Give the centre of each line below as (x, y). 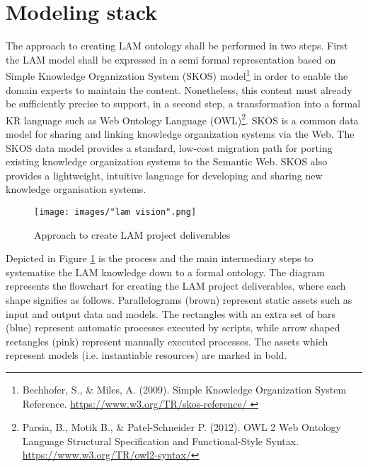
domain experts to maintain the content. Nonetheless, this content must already (179, 89)
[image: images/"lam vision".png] (115, 212)
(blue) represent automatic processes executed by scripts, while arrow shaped (173, 327)
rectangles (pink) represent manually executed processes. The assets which (167, 341)
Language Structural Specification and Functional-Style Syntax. (161, 441)
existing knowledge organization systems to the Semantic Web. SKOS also (167, 161)
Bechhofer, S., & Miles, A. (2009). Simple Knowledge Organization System (184, 389)
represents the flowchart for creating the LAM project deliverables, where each (176, 286)
